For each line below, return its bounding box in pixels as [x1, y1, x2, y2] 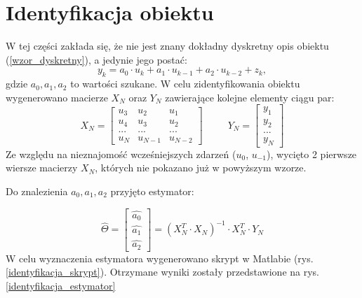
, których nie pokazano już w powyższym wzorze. [95, 160, 307, 175]
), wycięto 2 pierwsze [267, 146, 357, 161]
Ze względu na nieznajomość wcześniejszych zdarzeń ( [6, 146, 236, 161]
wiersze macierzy [6, 160, 78, 175]
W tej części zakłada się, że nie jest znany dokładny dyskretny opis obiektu [6, 38, 329, 53]
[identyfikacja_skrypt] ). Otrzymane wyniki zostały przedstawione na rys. [6, 264, 319, 279]
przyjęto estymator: [110, 184, 194, 199]
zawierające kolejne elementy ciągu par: [165, 90, 335, 104]
